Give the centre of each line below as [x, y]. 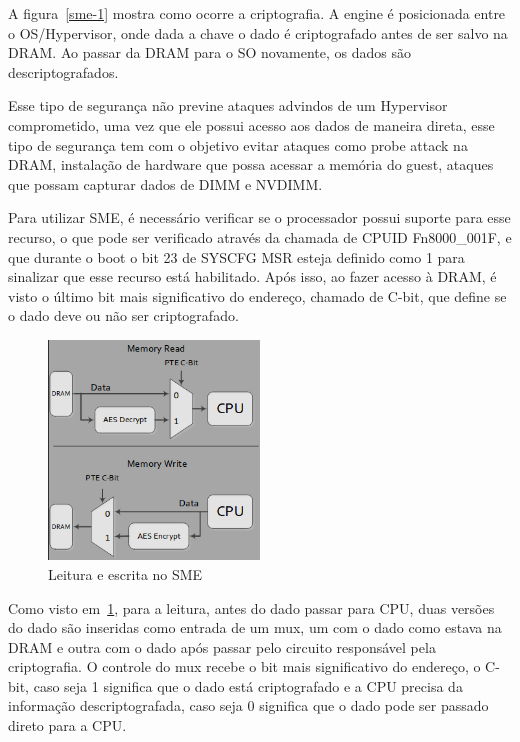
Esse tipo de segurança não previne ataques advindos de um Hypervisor [228, 105]
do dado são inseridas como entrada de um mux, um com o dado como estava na [255, 627]
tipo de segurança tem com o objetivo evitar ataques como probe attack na [238, 144]
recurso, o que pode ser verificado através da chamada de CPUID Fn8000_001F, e [260, 236]
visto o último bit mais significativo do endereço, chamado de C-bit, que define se [257, 295]
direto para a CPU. [67, 725]
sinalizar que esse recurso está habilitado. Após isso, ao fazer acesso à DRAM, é [252, 276]
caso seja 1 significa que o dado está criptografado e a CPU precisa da [248, 685]
